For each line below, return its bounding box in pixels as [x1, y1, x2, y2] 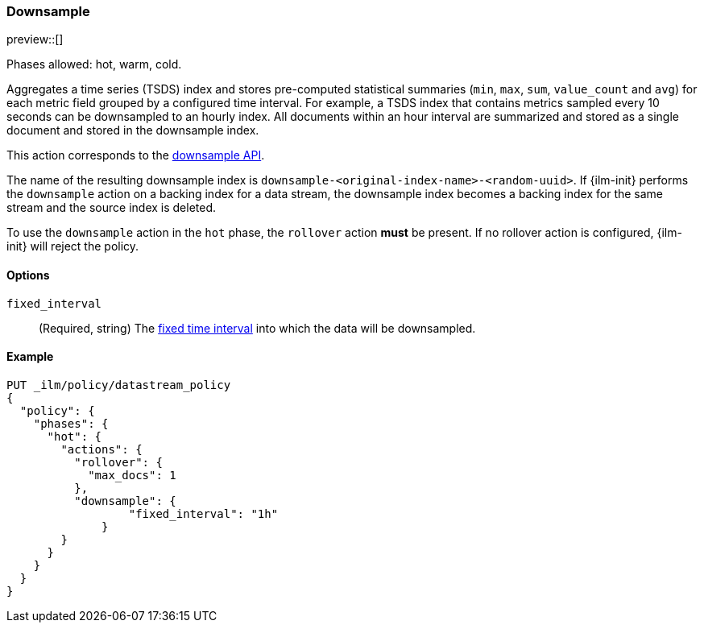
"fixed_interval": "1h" [128, 507, 279, 520]
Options [6, 267, 50, 282]
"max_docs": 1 [88, 468, 176, 482]
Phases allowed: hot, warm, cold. [6, 57, 182, 72]
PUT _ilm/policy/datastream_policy [6, 378, 231, 391]
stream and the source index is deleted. [6, 201, 217, 215]
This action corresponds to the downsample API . [6, 148, 265, 163]
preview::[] [6, 32, 64, 47]
